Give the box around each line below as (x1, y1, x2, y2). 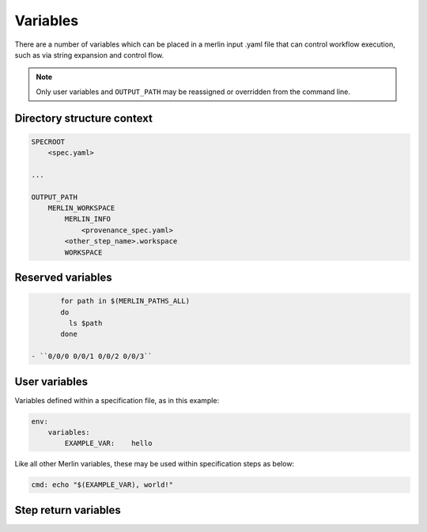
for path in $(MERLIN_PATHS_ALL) (60, 296, 190, 306)
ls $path (68, 319, 103, 327)
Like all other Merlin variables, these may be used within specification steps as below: (14, 459, 295, 469)
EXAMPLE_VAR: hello (64, 439, 153, 448)
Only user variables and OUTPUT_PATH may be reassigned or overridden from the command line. (36, 87, 351, 96)
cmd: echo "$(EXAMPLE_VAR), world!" (31, 481, 174, 489)
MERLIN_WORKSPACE (47, 204, 115, 213)
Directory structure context (14, 111, 153, 125)
